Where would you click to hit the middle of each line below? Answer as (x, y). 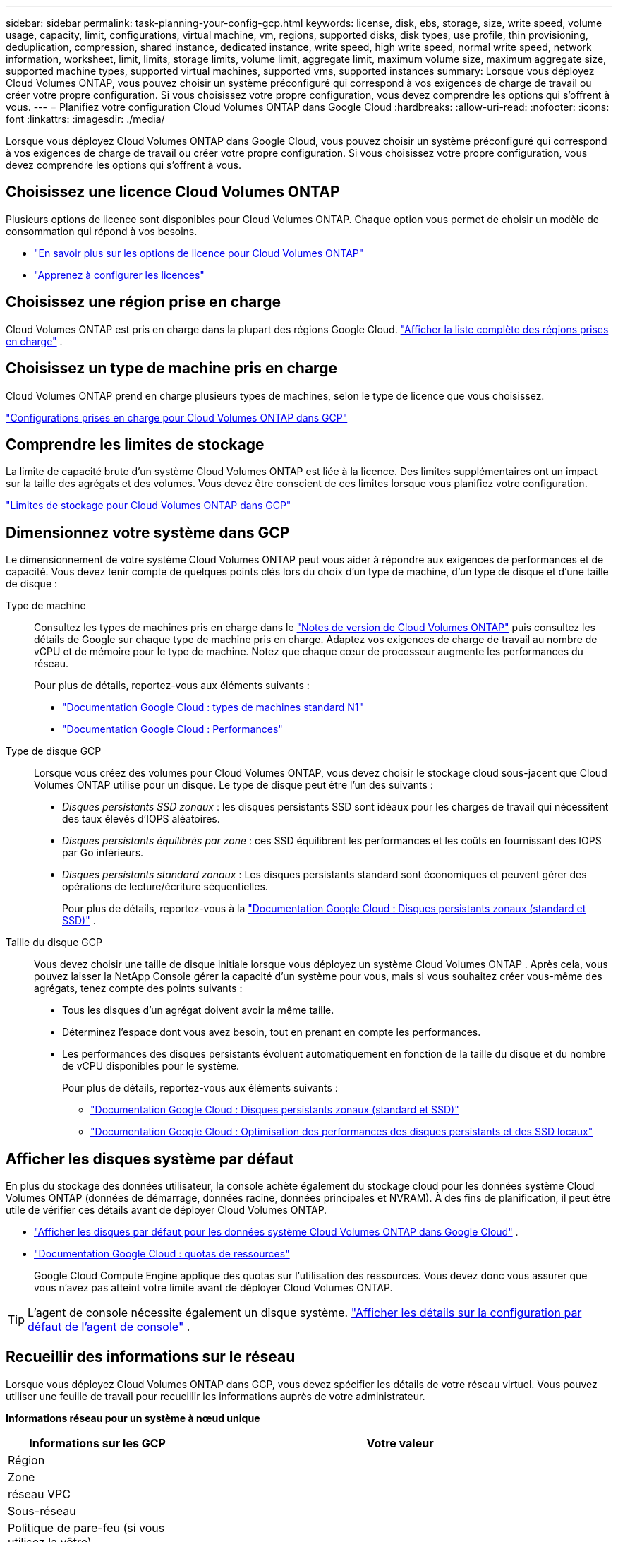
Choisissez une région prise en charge (144, 302)
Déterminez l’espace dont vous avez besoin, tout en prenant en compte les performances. (272, 1032)
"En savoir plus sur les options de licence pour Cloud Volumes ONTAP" (199, 253)
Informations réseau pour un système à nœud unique (133, 1418)
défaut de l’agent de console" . (109, 1327)
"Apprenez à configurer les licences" (119, 275)
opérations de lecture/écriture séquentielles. (165, 887)
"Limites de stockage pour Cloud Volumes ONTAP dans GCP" (149, 506)
